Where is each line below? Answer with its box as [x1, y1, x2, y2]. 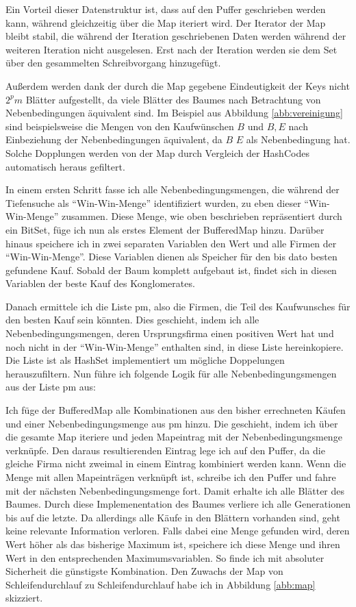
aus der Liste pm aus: [5, 380, 96, 394]
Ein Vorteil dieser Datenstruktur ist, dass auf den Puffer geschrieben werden [5, 2, 326, 16]
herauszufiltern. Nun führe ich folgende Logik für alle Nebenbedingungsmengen [5, 366, 337, 380]
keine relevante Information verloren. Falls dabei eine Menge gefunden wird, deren [5, 523, 350, 538]
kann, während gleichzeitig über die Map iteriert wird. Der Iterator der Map [5, 15, 326, 29]
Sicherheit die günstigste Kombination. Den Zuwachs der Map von [5, 564, 283, 578]
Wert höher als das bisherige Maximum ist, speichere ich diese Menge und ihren [5, 536, 340, 551]
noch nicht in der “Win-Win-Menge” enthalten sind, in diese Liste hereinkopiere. [5, 339, 344, 354]
